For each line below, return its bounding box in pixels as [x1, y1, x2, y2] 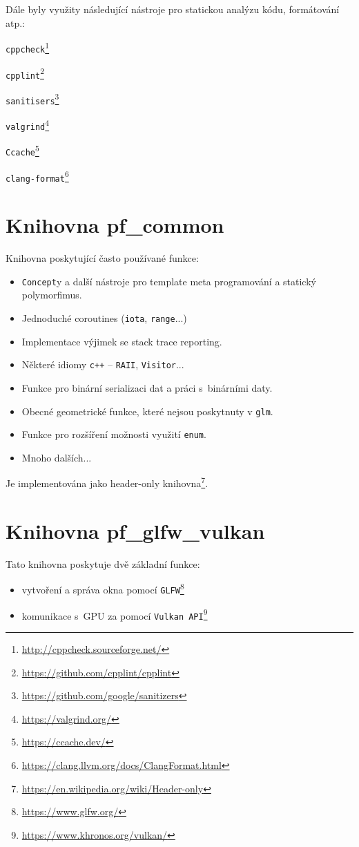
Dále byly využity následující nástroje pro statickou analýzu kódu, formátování [6, 2, 340, 16]
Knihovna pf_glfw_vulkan [6, 516, 265, 544]
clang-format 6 [6, 168, 69, 184]
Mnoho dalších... [21, 450, 92, 464]
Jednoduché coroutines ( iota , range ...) [21, 311, 187, 325]
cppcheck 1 [6, 39, 50, 55]
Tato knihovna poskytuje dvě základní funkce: [6, 556, 200, 571]
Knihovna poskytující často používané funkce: [6, 251, 199, 265]
